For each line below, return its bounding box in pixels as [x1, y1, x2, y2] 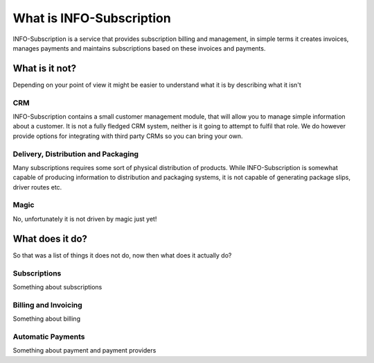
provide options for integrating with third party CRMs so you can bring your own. [12, 132, 243, 140]
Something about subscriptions [12, 282, 103, 291]
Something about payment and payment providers [12, 346, 157, 355]
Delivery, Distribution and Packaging [12, 149, 139, 159]
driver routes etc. [12, 183, 62, 191]
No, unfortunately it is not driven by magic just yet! [12, 214, 157, 223]
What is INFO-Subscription [12, 10, 171, 26]
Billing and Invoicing [12, 300, 82, 310]
